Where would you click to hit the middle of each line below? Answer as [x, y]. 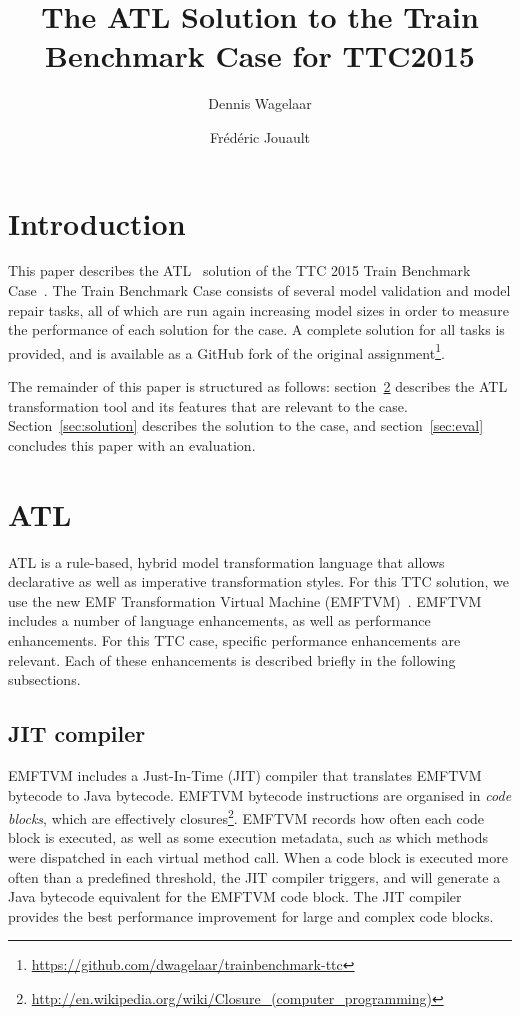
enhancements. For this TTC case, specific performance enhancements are [234, 639]
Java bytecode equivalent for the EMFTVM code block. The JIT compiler [235, 896]
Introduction [97, 222]
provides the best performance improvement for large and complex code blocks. [251, 915]
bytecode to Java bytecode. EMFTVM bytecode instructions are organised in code [260, 794]
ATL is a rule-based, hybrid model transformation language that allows [226, 561]
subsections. [44, 679]
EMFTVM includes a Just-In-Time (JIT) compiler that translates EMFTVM [245, 774]
